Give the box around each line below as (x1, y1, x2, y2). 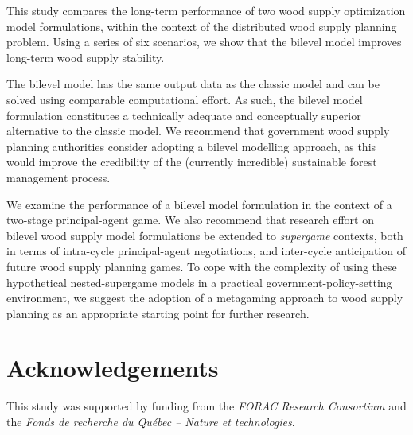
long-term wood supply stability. (6, 49, 165, 65)
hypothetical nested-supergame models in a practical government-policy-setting (6, 274, 392, 290)
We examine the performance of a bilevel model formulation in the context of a (6, 196, 392, 212)
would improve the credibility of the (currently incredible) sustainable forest (6, 153, 377, 170)
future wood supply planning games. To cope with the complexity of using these (6, 258, 397, 274)
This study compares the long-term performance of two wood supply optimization (6, 2, 406, 18)
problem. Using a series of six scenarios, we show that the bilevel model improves (6, 33, 402, 50)
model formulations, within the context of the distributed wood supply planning (6, 17, 397, 34)
